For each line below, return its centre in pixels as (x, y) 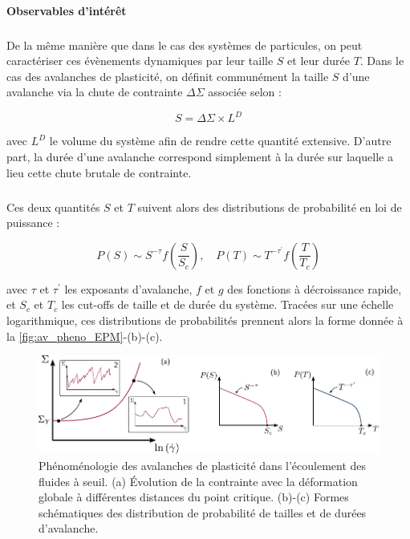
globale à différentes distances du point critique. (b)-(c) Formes (194, 497)
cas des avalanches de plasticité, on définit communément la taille (168, 76)
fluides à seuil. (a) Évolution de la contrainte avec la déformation (198, 481)
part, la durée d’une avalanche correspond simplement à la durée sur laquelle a (200, 157)
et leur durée (319, 61)
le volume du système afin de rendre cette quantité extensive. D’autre (220, 141)
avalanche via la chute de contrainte (95, 92)
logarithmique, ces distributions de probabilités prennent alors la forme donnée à (205, 320)
